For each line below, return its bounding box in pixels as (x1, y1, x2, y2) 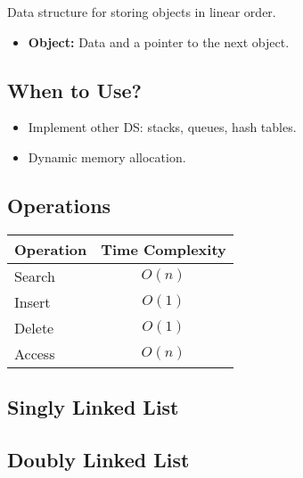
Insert (14, 291, 51, 312)
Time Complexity (101, 238, 226, 260)
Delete (14, 317, 54, 338)
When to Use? (7, 76, 143, 103)
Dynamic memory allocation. (28, 147, 186, 166)
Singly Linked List (7, 393, 179, 421)
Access (14, 342, 55, 364)
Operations (7, 191, 111, 218)
